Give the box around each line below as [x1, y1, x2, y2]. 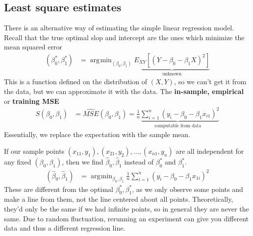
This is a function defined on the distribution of [4, 76, 147, 87]
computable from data [154, 123, 202, 128]
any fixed [4, 157, 31, 167]
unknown [162, 71, 182, 76]
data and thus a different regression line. [4, 223, 126, 233]
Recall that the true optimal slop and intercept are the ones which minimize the [4, 32, 245, 42]
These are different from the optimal [4, 184, 114, 194]
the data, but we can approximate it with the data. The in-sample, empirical [4, 86, 244, 96]
